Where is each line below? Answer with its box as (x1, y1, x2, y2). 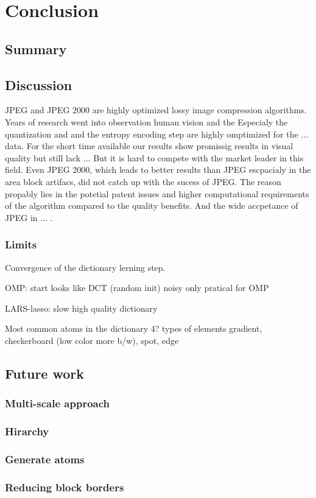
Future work (5, 363, 85, 382)
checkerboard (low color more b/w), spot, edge (5, 334, 179, 346)
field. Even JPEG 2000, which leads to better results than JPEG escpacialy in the (5, 163, 311, 176)
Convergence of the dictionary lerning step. (5, 261, 166, 273)
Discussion (5, 75, 72, 94)
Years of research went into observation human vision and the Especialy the (5, 115, 288, 128)
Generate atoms (5, 451, 85, 466)
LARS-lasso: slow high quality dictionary (5, 301, 158, 314)
